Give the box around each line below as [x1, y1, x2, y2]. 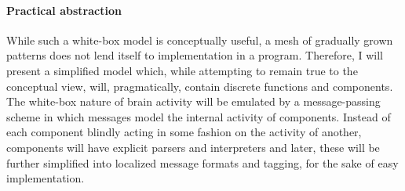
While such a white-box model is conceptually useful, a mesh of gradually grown [6, 31, 393, 48]
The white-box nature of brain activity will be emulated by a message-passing [6, 93, 381, 110]
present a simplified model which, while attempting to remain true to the [6, 62, 358, 78]
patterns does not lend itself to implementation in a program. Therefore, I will [6, 47, 383, 63]
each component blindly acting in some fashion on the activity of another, [6, 124, 362, 140]
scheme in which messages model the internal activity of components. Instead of [6, 108, 391, 124]
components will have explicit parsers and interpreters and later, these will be [6, 139, 380, 155]
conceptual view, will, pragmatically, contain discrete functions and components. [6, 77, 393, 94]
